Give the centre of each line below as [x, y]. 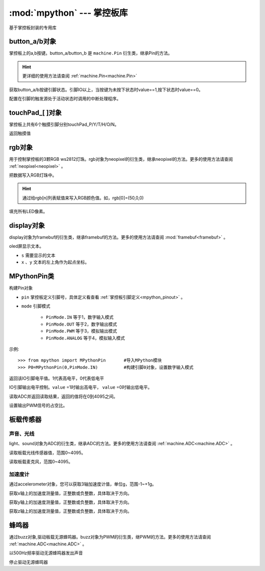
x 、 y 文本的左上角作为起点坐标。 [55, 262]
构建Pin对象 [21, 288]
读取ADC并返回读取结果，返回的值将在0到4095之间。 [63, 396]
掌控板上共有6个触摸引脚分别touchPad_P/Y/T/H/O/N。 [64, 124]
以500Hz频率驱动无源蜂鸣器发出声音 [46, 553]
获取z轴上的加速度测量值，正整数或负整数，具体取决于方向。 [70, 511]
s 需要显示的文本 [39, 255]
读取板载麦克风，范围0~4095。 [41, 462]
